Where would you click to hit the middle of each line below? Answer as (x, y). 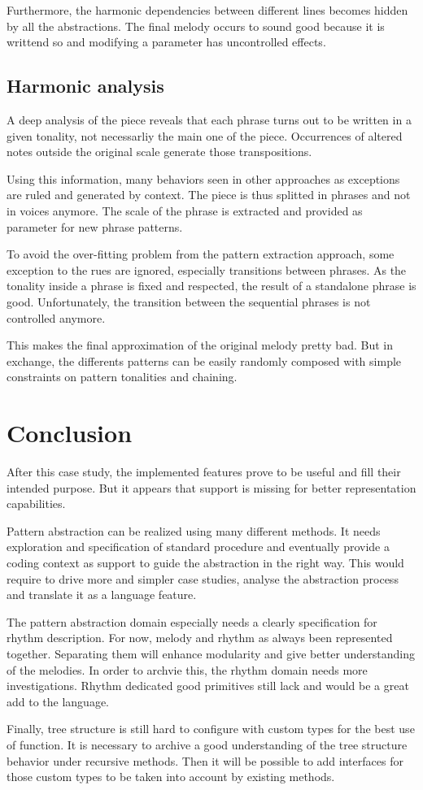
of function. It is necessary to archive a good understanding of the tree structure (207, 744)
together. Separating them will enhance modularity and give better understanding (211, 653)
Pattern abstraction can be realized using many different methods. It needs (194, 530)
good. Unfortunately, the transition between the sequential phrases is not (189, 301)
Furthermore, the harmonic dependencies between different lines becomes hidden (207, 10)
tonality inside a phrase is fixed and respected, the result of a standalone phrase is (211, 286)
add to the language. (58, 701)
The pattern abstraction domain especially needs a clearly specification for (192, 621)
